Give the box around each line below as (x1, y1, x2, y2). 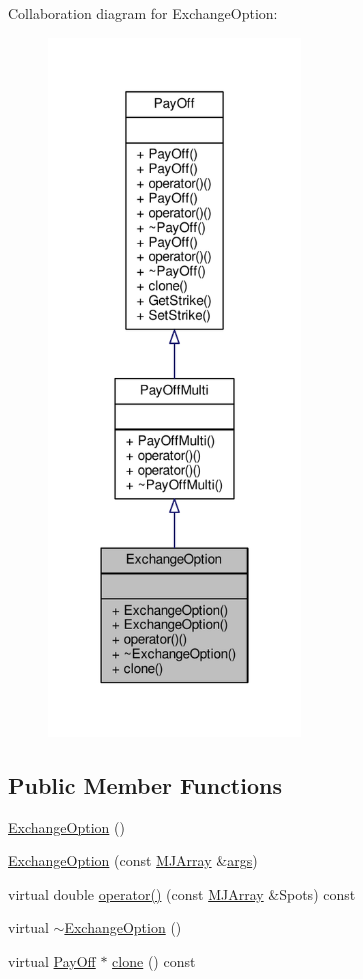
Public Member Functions (8, 769, 282, 800)
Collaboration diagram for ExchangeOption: (8, 3, 278, 23)
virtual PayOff (8, 950, 96, 971)
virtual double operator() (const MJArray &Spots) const (8, 883, 356, 904)
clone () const (112, 950, 196, 971)
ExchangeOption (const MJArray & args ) (8, 850, 258, 871)
